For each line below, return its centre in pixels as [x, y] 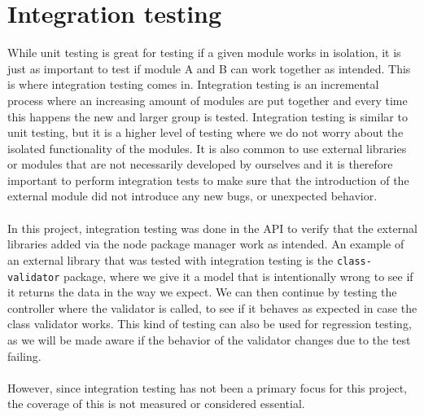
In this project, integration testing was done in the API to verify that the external [212, 228]
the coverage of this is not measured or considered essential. [156, 404]
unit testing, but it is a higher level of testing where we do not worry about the [205, 132]
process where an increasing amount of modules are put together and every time [208, 100]
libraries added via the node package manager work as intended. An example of [206, 244]
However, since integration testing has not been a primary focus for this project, [208, 387]
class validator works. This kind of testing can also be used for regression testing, [210, 324]
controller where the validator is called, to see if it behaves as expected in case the [212, 307]
